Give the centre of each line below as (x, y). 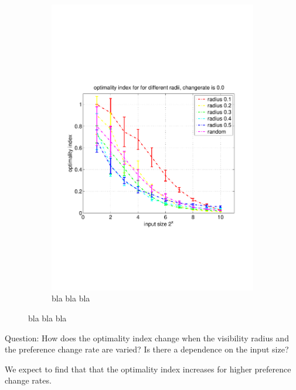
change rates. (28, 380)
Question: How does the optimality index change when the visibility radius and (147, 338)
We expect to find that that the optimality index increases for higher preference (148, 369)
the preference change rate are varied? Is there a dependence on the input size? (147, 349)
